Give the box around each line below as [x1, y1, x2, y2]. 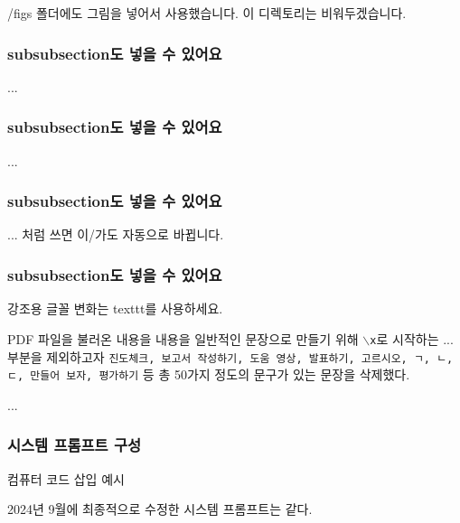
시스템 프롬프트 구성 [7, 434, 141, 456]
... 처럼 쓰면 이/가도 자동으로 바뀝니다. [7, 225, 224, 244]
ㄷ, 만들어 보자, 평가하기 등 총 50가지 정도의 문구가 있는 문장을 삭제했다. [7, 365, 410, 384]
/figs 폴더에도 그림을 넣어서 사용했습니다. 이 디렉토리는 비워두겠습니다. [7, 4, 407, 22]
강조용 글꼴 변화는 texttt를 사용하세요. [7, 299, 223, 318]
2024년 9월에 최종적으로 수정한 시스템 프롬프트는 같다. [7, 500, 313, 518]
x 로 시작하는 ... [370, 329, 454, 348]
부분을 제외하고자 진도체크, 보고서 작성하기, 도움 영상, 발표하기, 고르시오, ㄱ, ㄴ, [7, 347, 454, 366]
